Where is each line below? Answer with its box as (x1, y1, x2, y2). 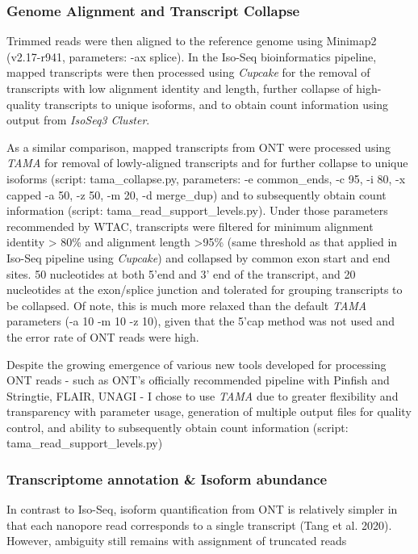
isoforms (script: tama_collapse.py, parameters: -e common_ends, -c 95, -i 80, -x (6, 170, 406, 187)
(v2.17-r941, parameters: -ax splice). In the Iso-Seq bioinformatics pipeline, (6, 48, 377, 65)
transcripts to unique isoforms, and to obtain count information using (44, 95, 389, 112)
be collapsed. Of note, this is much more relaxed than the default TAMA (6, 296, 367, 313)
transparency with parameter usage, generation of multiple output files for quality (6, 403, 412, 420)
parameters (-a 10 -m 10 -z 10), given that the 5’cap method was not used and (6, 313, 395, 329)
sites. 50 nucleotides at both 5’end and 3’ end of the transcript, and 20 (6, 265, 356, 282)
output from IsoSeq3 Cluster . (6, 111, 150, 128)
